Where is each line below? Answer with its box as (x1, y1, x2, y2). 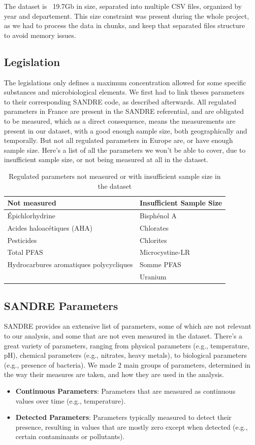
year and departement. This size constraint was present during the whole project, (4, 10, 249, 21)
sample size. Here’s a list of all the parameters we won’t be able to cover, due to (4, 144, 246, 155)
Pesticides (7, 235, 37, 245)
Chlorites (139, 235, 167, 245)
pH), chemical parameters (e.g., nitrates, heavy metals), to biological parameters (4, 350, 247, 360)
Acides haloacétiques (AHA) (7, 222, 93, 233)
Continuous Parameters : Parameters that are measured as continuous (15, 386, 236, 396)
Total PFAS (7, 247, 43, 257)
